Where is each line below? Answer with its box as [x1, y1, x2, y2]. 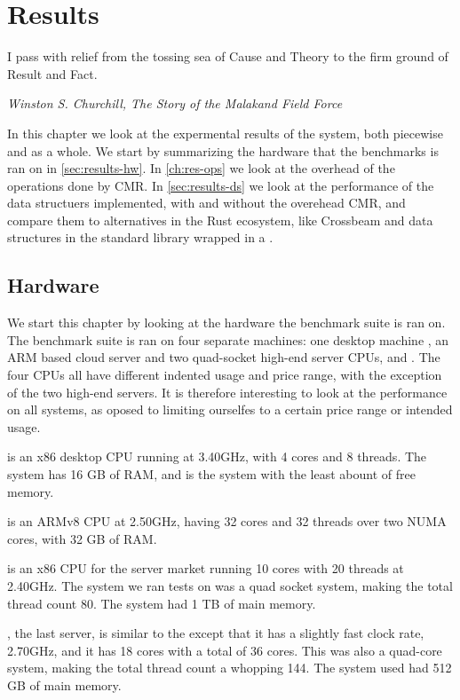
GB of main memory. [7, 675, 122, 694]
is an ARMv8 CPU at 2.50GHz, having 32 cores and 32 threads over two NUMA [7, 512, 447, 531]
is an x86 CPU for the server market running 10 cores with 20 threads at [7, 559, 404, 578]
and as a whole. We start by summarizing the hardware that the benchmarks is [7, 141, 439, 160]
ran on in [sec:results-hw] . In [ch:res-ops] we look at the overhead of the [7, 159, 395, 177]
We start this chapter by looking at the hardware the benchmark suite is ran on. [7, 313, 446, 332]
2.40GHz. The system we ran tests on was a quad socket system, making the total [7, 576, 453, 594]
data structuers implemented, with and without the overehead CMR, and [7, 193, 406, 212]
